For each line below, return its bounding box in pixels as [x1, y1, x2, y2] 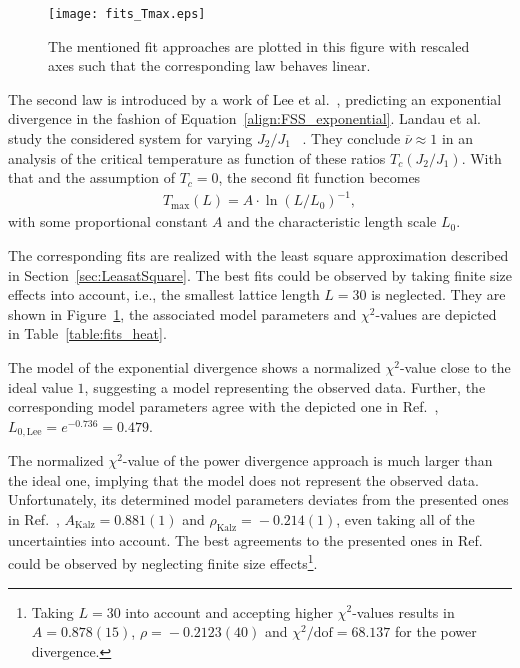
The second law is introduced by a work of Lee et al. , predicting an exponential [8, 88, 502, 109]
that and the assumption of [8, 167, 176, 188]
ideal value [8, 376, 73, 397]
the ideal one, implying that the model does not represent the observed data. [8, 469, 479, 490]
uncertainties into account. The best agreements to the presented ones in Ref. [8, 529, 483, 550]
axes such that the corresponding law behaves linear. [48, 55, 371, 76]
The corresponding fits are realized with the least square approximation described [8, 244, 509, 265]
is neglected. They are [371, 284, 506, 305]
